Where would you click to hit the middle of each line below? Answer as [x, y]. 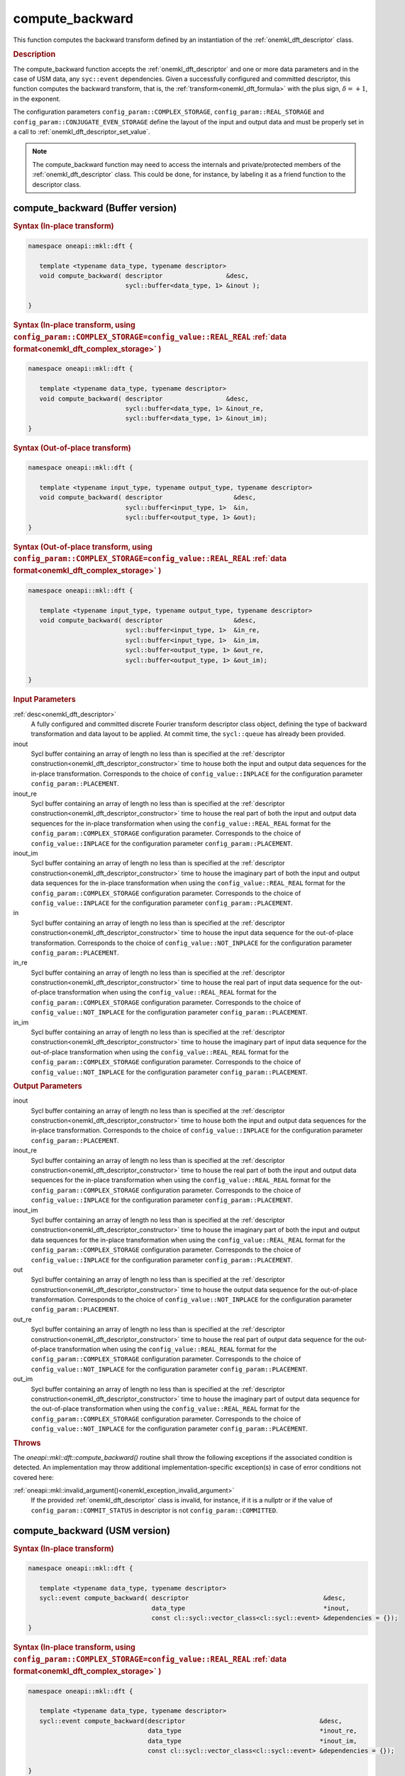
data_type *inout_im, [253, 1741]
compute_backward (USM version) [91, 1531]
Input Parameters [44, 700]
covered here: [34, 1477]
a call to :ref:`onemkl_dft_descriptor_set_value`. [82, 131]
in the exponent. [37, 99]
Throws [27, 1443]
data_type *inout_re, [253, 1731]
